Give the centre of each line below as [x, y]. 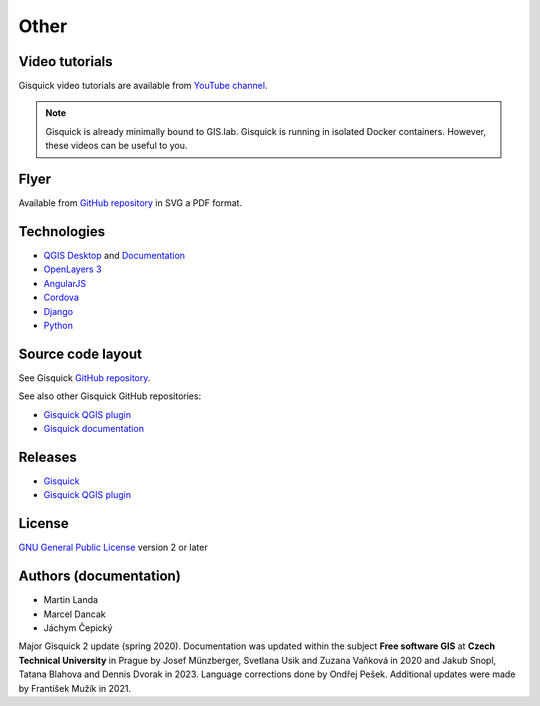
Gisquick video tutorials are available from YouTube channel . [143, 86]
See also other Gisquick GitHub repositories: [110, 396]
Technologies [62, 231]
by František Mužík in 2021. [75, 688]
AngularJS [65, 283]
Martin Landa [71, 600]
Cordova [61, 297]
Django [58, 311]
